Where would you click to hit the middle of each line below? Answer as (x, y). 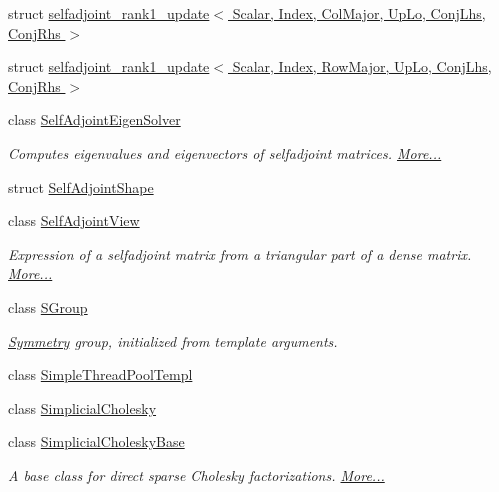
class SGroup (48, 306)
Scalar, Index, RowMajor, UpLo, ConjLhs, (362, 66)
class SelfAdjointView (74, 220)
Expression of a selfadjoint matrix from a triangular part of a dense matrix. (240, 253)
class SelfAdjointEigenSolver (94, 119)
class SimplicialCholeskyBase (96, 441)
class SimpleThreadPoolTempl (100, 374)
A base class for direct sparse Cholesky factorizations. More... (196, 474)
